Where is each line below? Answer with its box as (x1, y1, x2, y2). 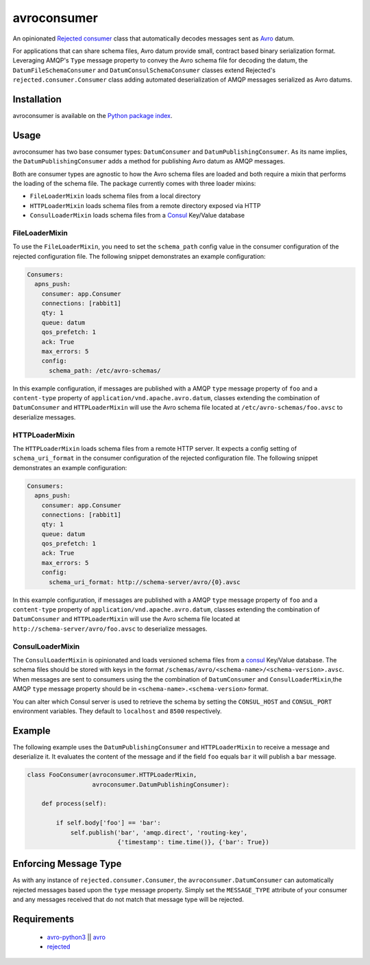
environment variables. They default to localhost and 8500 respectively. (12, 707, 222, 715)
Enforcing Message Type (12, 858, 122, 870)
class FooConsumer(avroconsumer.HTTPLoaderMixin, (27, 771, 197, 779)
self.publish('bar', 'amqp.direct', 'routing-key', (70, 828, 248, 837)
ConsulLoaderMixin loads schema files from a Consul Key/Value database (29, 211, 245, 220)
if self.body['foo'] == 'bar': (56, 819, 161, 827)
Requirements (12, 914, 75, 925)
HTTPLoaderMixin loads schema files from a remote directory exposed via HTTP (29, 201, 261, 209)
